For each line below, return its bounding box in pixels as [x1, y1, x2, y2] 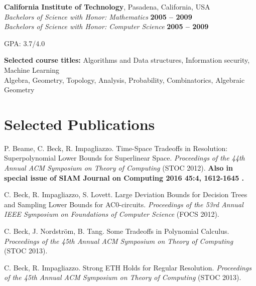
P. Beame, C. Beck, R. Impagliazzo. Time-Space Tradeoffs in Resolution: [4, 142, 228, 153]
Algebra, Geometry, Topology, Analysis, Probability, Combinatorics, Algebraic [4, 74, 245, 85]
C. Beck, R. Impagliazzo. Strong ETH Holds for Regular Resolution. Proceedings [4, 262, 251, 272]
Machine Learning [4, 64, 59, 75]
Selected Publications [4, 113, 155, 134]
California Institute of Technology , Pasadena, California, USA [4, 2, 210, 12]
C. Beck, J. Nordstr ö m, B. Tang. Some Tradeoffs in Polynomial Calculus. [4, 226, 229, 236]
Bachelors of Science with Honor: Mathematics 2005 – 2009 [4, 11, 192, 22]
